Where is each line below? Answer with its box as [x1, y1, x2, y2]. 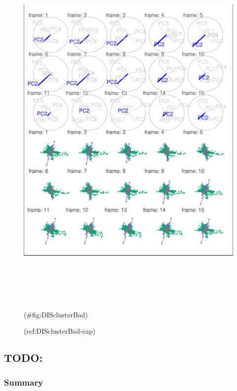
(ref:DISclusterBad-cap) [24, 326, 96, 336]
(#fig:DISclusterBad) [24, 309, 88, 319]
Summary [4, 376, 43, 388]
